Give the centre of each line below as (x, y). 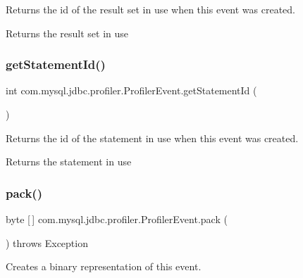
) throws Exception (47, 242)
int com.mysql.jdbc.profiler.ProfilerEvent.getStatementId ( (131, 90)
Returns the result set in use (67, 33)
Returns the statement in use (69, 162)
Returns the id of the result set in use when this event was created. (150, 9)
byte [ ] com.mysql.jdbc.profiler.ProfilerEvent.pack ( (117, 219)
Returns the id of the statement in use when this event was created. (152, 138)
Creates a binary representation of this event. (104, 266)
